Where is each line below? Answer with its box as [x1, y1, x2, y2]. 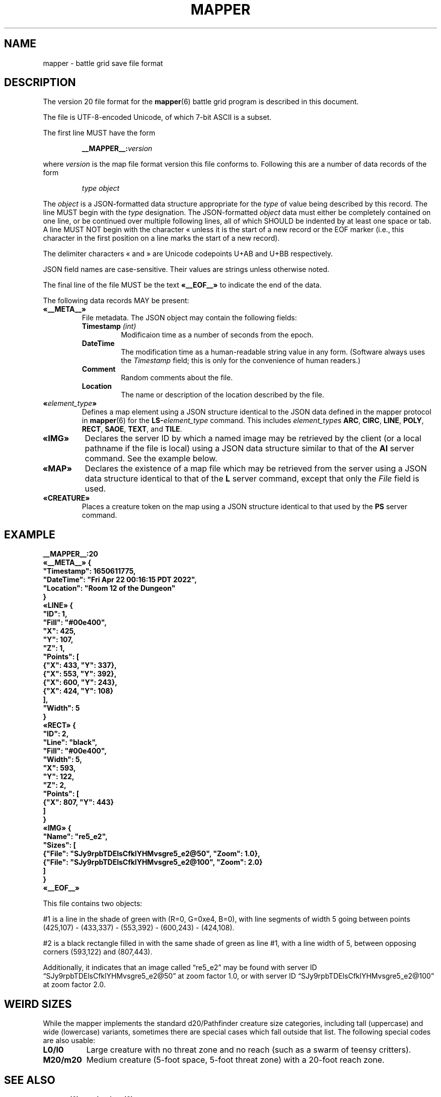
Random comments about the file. [121, 373, 233, 382]
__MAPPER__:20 [43, 550, 98, 559]
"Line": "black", [43, 738, 98, 747]
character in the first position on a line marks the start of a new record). [43, 234, 280, 243]
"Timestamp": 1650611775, [43, 567, 136, 576]
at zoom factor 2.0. [43, 980, 106, 989]
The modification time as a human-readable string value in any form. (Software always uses [121, 348, 425, 357]
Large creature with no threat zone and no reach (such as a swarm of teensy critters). [86, 1045, 411, 1055]
